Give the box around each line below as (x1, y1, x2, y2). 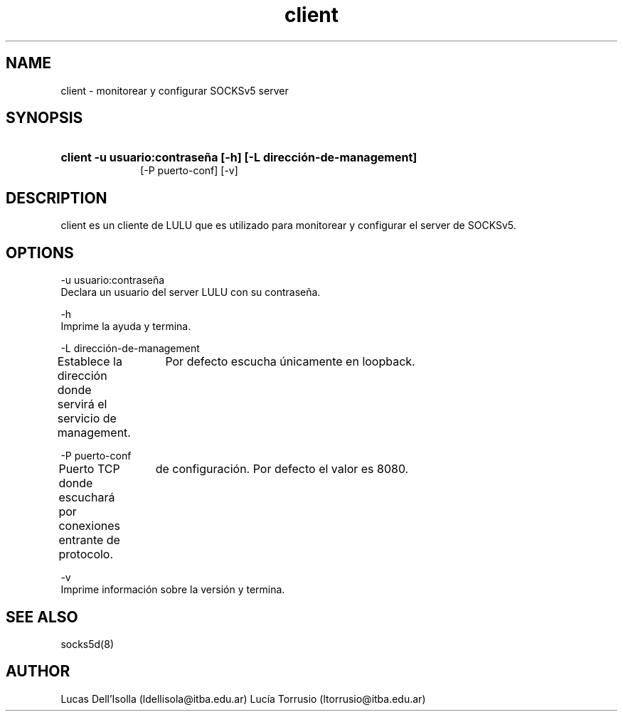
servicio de (57, 411, 117, 426)
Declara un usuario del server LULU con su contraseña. (60, 286, 321, 299)
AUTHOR (6, 662, 70, 681)
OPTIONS (6, 243, 74, 262)
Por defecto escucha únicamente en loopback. (165, 354, 415, 369)
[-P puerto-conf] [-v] (140, 164, 238, 177)
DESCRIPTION (6, 188, 107, 207)
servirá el (57, 397, 107, 412)
